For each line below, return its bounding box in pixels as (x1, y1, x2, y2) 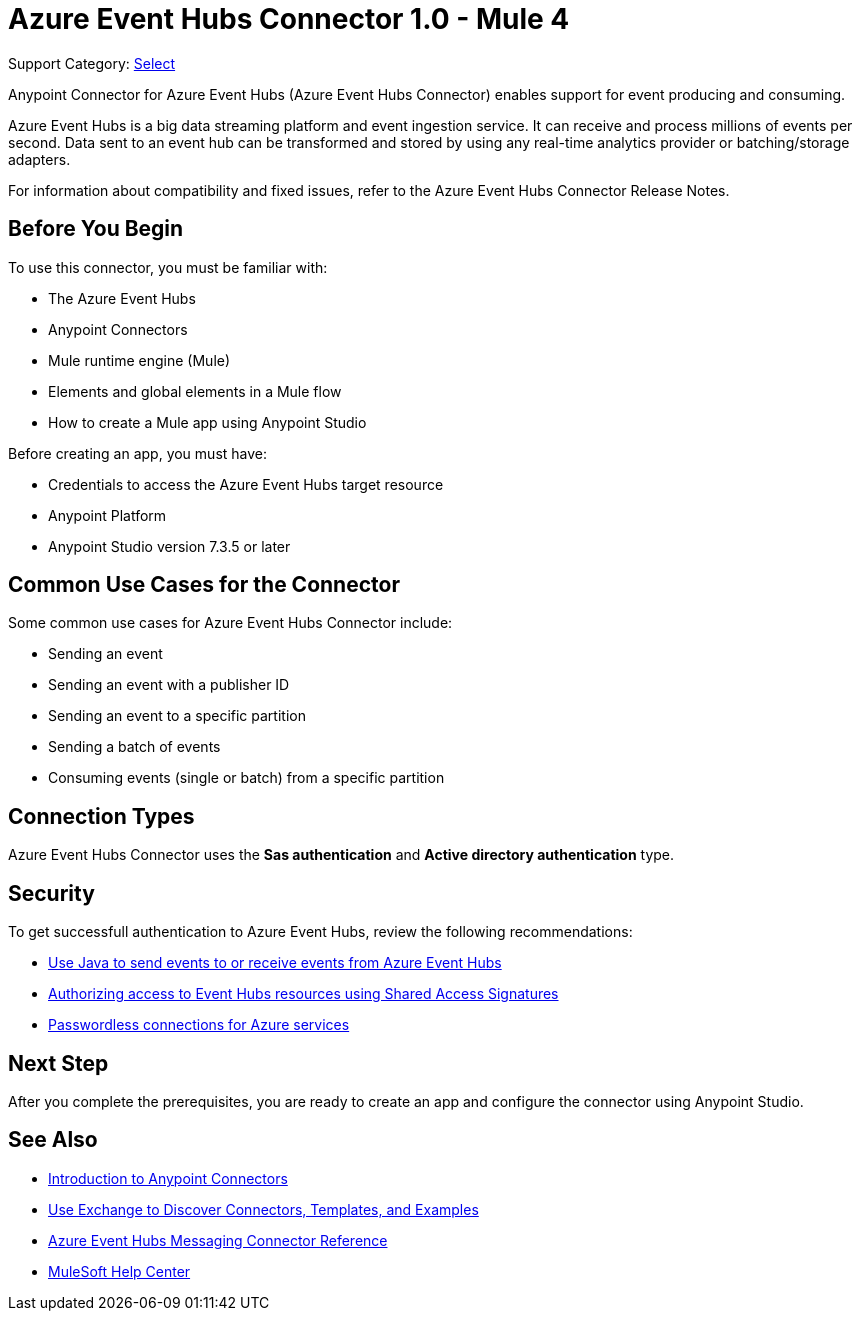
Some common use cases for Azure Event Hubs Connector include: (8, 614, 453, 632)
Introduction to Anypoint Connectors (48, 1169, 288, 1187)
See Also (8, 1127, 98, 1153)
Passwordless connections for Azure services (48, 1016, 350, 1034)
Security (8, 880, 95, 906)
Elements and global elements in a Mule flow (48, 382, 342, 400)
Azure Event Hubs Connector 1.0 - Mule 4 (8, 2, 570, 36)
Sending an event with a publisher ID (48, 676, 290, 694)
